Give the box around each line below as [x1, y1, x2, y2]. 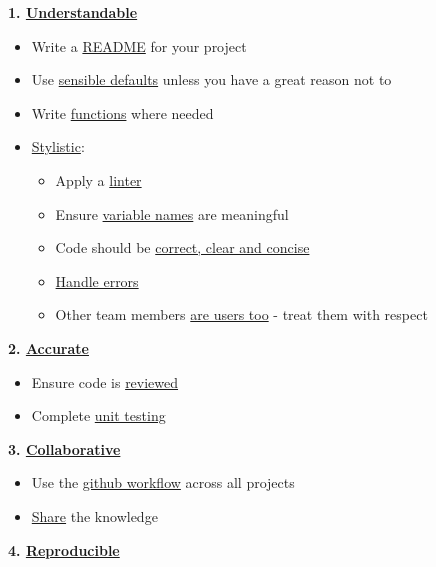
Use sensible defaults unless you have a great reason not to [31, 69, 392, 90]
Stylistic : [31, 136, 85, 157]
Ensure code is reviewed [31, 371, 179, 392]
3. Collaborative [8, 438, 121, 459]
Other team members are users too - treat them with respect [55, 304, 428, 325]
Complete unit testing [31, 405, 166, 426]
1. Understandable [8, 2, 138, 22]
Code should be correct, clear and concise [55, 237, 310, 258]
